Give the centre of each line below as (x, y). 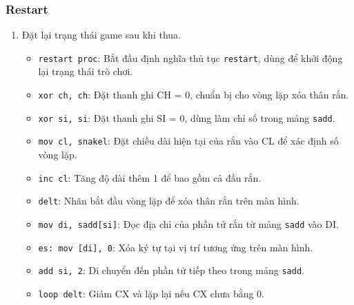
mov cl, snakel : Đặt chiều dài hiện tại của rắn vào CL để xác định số (188, 141)
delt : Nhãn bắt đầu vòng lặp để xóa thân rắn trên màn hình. (169, 201)
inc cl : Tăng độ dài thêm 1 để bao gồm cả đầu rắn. (150, 177)
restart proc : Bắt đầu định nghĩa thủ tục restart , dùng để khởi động (190, 57)
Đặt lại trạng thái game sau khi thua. (101, 35)
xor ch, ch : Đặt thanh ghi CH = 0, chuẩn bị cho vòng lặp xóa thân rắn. (194, 95)
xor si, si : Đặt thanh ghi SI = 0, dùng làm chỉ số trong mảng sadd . (187, 117)
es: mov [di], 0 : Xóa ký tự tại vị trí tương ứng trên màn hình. (176, 247)
